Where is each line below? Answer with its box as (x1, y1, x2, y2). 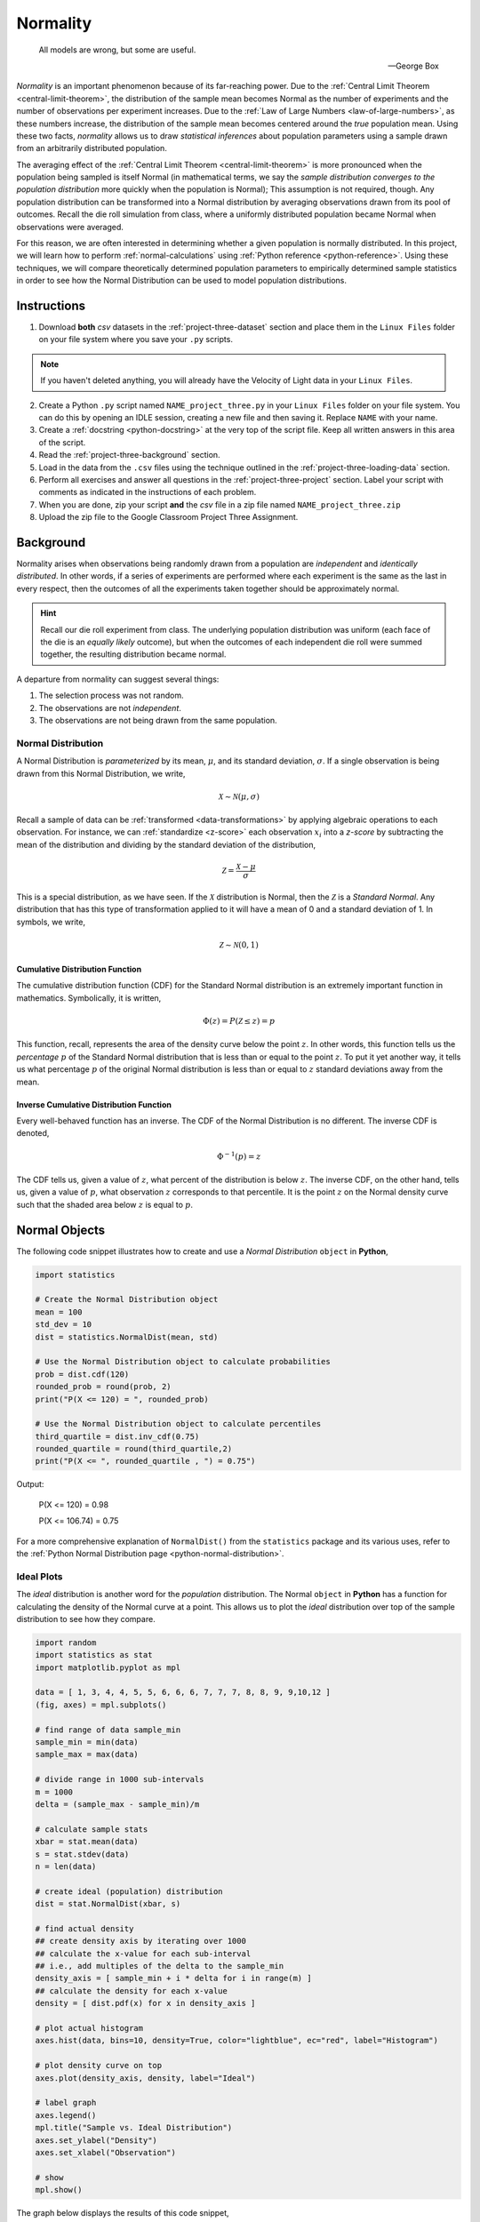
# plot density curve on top (35, 2060, 163, 2071)
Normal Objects (16, 1222, 106, 1237)
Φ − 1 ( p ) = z (216, 1149, 261, 1162)
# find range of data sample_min (35, 1724, 181, 1735)
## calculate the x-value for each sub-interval (35, 1948, 252, 1959)
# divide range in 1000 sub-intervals (35, 1774, 204, 1785)
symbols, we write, (16, 916, 86, 927)
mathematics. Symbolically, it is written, (16, 992, 162, 1003)
